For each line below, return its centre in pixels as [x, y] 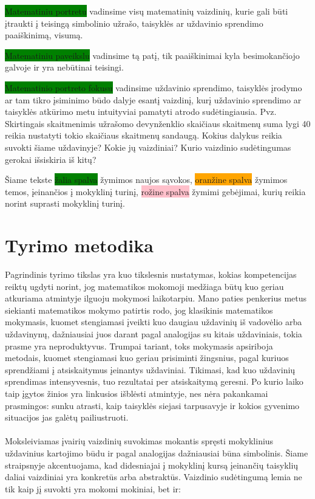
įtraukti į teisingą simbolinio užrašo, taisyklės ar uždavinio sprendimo [134, 23]
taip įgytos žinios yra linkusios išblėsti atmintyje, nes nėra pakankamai [137, 393]
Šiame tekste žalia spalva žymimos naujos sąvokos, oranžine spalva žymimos [146, 180]
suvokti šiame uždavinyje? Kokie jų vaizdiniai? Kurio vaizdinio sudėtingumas [148, 147]
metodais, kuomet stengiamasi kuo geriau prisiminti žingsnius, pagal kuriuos [147, 358]
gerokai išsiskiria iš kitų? [51, 159]
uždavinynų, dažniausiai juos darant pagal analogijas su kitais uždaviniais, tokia [154, 334]
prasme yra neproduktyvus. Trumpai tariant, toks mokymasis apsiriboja [139, 346]
